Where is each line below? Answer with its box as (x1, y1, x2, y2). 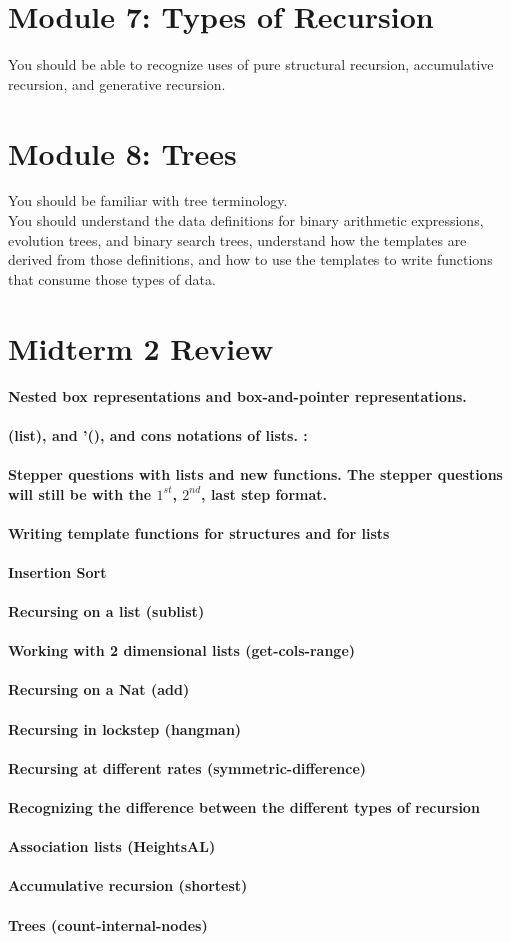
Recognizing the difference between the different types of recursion (8, 797, 480, 817)
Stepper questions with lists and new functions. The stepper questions (8, 463, 503, 484)
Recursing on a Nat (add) (8, 679, 190, 700)
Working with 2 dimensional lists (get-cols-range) (8, 640, 356, 661)
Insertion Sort (8, 561, 107, 582)
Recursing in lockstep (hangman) (8, 718, 242, 739)
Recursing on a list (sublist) (8, 601, 205, 622)
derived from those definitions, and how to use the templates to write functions (8, 249, 493, 270)
